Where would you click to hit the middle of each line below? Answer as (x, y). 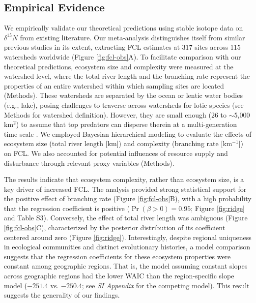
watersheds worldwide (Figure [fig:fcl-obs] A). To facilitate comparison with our (123, 56)
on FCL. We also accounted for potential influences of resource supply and (116, 153)
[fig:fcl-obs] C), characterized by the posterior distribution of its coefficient (115, 227)
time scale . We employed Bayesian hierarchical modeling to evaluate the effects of (128, 134)
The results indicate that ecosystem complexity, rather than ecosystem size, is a (124, 179)
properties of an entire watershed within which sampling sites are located (114, 85)
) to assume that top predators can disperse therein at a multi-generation (127, 124)
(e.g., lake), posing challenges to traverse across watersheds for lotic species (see (124, 105)
